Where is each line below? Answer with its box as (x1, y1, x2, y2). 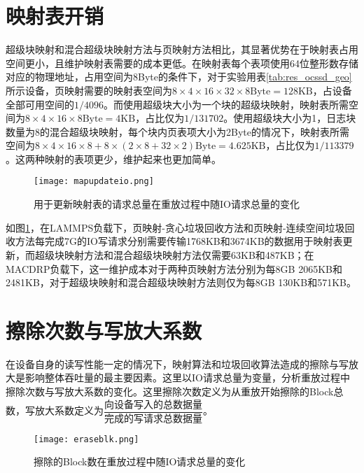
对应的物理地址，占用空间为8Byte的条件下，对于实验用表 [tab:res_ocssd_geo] (6, 69, 352, 84)
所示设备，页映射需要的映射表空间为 (6, 83, 172, 97)
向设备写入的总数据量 (104, 400, 202, 410)
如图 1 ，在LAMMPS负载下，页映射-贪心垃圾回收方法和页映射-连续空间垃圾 (6, 220, 345, 234)
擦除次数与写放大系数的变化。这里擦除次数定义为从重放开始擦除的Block (6, 384, 334, 398)
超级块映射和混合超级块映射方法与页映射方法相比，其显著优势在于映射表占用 (6, 42, 358, 57)
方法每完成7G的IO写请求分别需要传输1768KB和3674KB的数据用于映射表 (15, 234, 343, 248)
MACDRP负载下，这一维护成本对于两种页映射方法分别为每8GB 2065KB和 (6, 261, 342, 276)
